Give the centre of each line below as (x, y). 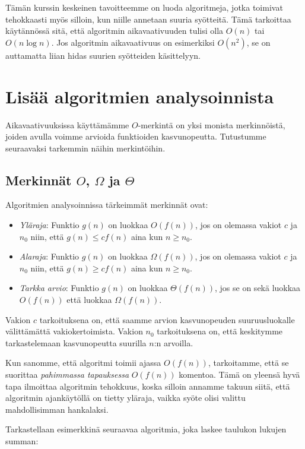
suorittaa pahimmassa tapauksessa (67, 374)
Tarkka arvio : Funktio (59, 288)
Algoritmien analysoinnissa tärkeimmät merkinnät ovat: (107, 205)
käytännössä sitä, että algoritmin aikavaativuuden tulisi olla (115, 31)
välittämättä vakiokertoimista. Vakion (74, 331)
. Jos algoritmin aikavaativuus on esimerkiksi (133, 42)
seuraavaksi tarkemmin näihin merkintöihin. (85, 148)
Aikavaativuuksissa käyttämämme (67, 124)
